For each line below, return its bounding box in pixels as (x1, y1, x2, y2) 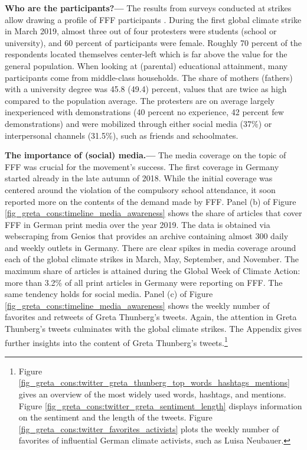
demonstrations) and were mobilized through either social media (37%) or (5, 117, 272, 129)
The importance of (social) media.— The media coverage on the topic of (5, 149, 286, 161)
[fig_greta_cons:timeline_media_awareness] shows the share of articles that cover (5, 207, 302, 219)
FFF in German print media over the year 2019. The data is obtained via (5, 218, 270, 230)
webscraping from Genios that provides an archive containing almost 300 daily (5, 230, 289, 242)
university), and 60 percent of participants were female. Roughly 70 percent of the (5, 36, 302, 48)
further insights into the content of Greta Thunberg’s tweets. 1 (5, 334, 228, 348)
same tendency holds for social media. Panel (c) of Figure (5, 288, 213, 300)
